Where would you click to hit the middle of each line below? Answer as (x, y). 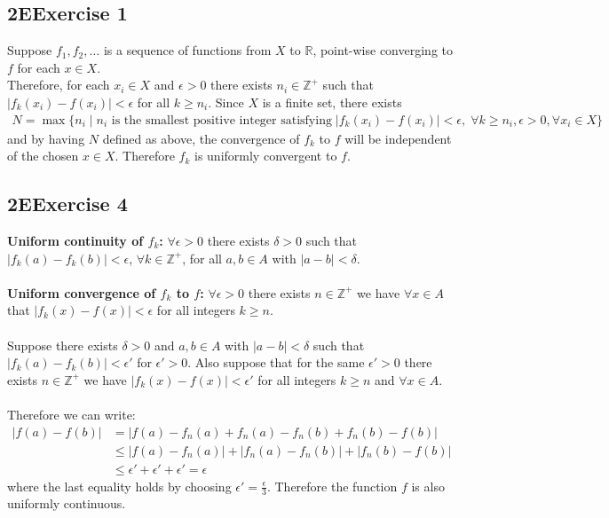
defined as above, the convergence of (201, 138)
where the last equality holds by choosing (119, 486)
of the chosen (43, 156)
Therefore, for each (59, 85)
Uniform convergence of (82, 292)
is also (428, 486)
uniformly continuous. (67, 503)
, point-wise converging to (383, 50)
